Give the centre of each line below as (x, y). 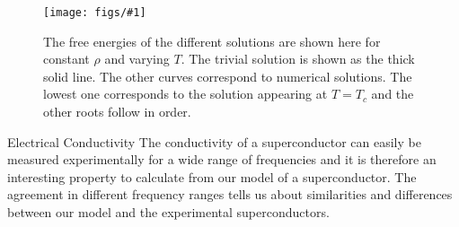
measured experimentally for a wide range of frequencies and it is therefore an (222, 159)
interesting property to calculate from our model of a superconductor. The (212, 176)
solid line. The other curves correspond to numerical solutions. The (228, 76)
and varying (137, 59)
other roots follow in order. (117, 112)
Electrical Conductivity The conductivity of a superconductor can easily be (214, 141)
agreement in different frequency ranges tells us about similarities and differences (230, 194)
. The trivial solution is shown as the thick (298, 59)
